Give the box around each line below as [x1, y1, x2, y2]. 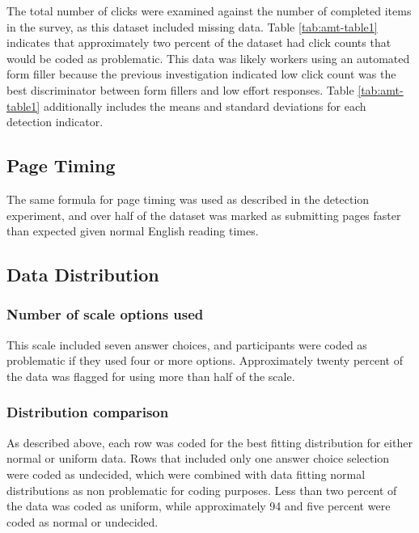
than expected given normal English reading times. [6, 222, 259, 239]
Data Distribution [6, 262, 159, 287]
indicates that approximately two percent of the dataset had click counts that [6, 34, 391, 51]
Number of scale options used [6, 304, 204, 324]
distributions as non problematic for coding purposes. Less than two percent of [6, 481, 397, 498]
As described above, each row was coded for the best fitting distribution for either [6, 434, 413, 451]
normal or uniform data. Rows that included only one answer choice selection [6, 450, 390, 467]
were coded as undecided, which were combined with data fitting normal [6, 465, 366, 482]
